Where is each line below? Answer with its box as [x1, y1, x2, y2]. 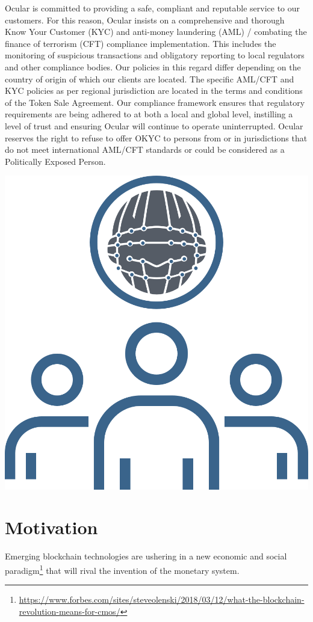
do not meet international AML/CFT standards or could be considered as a [5, 143, 285, 156]
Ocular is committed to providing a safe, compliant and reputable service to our [5, 2, 300, 14]
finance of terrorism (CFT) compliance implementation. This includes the [5, 37, 276, 49]
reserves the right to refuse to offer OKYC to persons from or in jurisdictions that [5, 131, 308, 144]
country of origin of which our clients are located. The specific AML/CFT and [5, 72, 294, 85]
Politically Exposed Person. [5, 155, 106, 167]
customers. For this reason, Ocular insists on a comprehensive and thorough [5, 13, 285, 26]
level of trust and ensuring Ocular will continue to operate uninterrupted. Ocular [5, 119, 303, 132]
